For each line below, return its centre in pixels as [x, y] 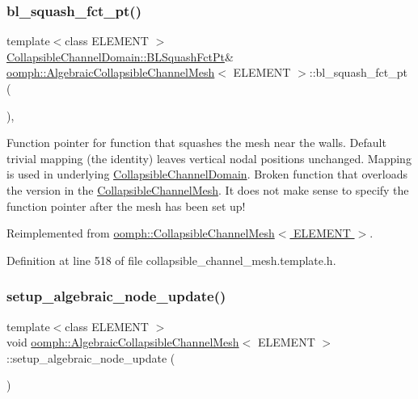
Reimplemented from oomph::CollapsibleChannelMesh [141, 233]
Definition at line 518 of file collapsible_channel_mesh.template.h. [171, 260]
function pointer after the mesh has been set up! [126, 206]
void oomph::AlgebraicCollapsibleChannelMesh [123, 342]
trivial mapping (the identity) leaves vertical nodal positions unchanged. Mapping [209, 158]
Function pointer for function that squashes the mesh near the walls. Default [196, 143]
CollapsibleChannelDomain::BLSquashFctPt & [120, 56]
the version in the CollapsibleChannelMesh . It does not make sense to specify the [208, 189]
